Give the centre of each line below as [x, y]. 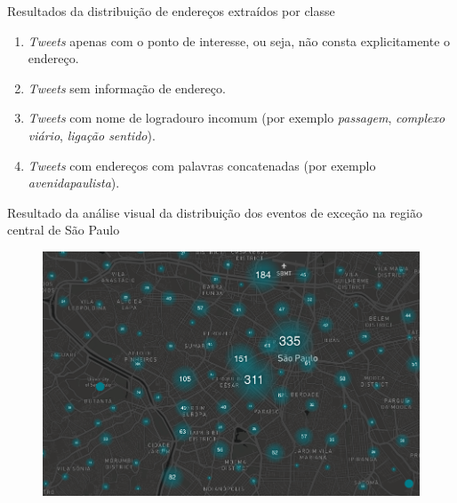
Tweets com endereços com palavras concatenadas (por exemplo [202, 165]
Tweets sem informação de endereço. [127, 88]
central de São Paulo [64, 230]
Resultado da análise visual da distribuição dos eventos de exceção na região [215, 212]
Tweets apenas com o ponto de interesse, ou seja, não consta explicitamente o [239, 40]
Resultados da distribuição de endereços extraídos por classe [171, 11]
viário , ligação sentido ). [92, 135]
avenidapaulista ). [74, 183]
